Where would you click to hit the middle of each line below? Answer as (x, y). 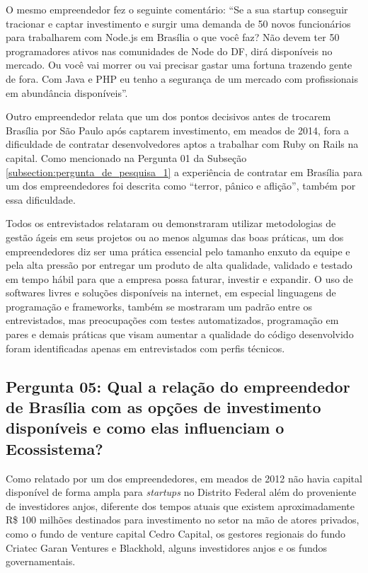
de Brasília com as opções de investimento (163, 407)
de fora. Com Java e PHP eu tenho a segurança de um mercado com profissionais (182, 78)
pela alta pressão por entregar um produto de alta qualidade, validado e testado (179, 265)
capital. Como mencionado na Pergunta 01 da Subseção (126, 157)
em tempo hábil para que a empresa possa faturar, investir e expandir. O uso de (179, 278)
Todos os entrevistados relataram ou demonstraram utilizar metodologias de (171, 223)
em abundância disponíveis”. (67, 92)
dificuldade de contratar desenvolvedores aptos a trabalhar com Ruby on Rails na (182, 144)
